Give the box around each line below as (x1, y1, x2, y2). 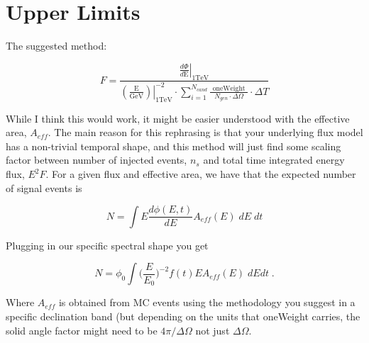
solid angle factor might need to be (6, 322, 158, 337)
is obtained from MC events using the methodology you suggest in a (58, 295, 356, 310)
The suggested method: (6, 38, 107, 53)
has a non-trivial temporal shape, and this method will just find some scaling (6, 138, 341, 153)
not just (195, 322, 230, 337)
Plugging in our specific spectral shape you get (6, 237, 209, 252)
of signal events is (6, 180, 82, 195)
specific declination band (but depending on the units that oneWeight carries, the (6, 308, 360, 323)
